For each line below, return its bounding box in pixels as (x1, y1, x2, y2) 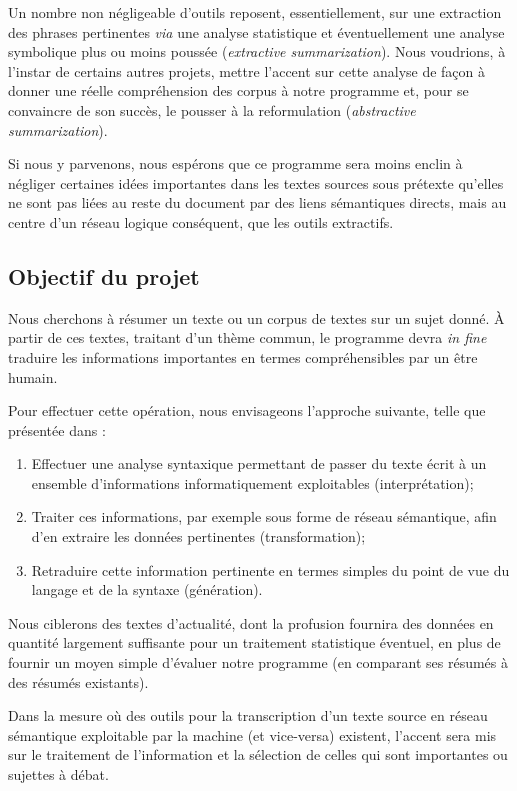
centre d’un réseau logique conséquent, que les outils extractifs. (8, 211, 394, 232)
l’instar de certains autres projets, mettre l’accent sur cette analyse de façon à (8, 60, 486, 81)
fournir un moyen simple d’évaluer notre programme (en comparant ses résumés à (8, 652, 508, 673)
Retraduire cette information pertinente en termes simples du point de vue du (31, 559, 510, 580)
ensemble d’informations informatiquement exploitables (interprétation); (31, 472, 474, 493)
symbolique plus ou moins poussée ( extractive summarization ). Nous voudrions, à (8, 41, 506, 62)
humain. (8, 366, 58, 387)
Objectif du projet (8, 260, 200, 291)
